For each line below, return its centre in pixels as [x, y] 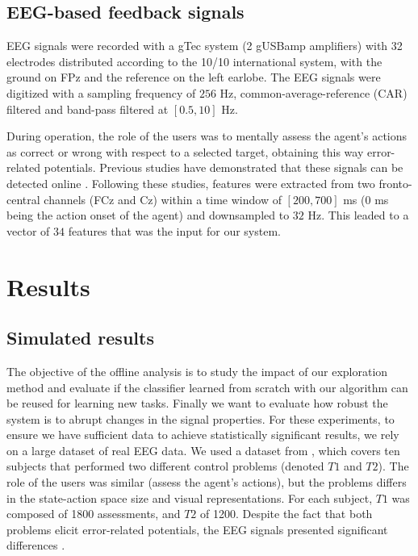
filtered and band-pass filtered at [88, 109]
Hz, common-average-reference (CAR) [313, 92]
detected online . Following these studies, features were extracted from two [191, 183]
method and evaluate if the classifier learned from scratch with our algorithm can [207, 387]
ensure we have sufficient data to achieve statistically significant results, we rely [203, 435]
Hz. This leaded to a [358, 215]
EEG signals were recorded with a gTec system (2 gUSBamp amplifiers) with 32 [205, 46]
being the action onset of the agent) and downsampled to [148, 215]
